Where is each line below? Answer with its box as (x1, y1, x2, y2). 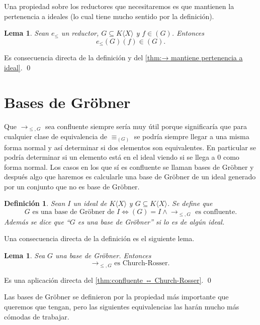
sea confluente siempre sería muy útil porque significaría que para (45, 121, 247, 131)
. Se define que (167, 198, 213, 208)
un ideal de (73, 198, 107, 208)
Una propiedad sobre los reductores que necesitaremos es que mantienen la (4, 1, 234, 11)
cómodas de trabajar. (4, 311, 69, 321)
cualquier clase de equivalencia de (4, 131, 108, 141)
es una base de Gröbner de (32, 208, 115, 216)
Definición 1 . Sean (4, 198, 65, 208)
